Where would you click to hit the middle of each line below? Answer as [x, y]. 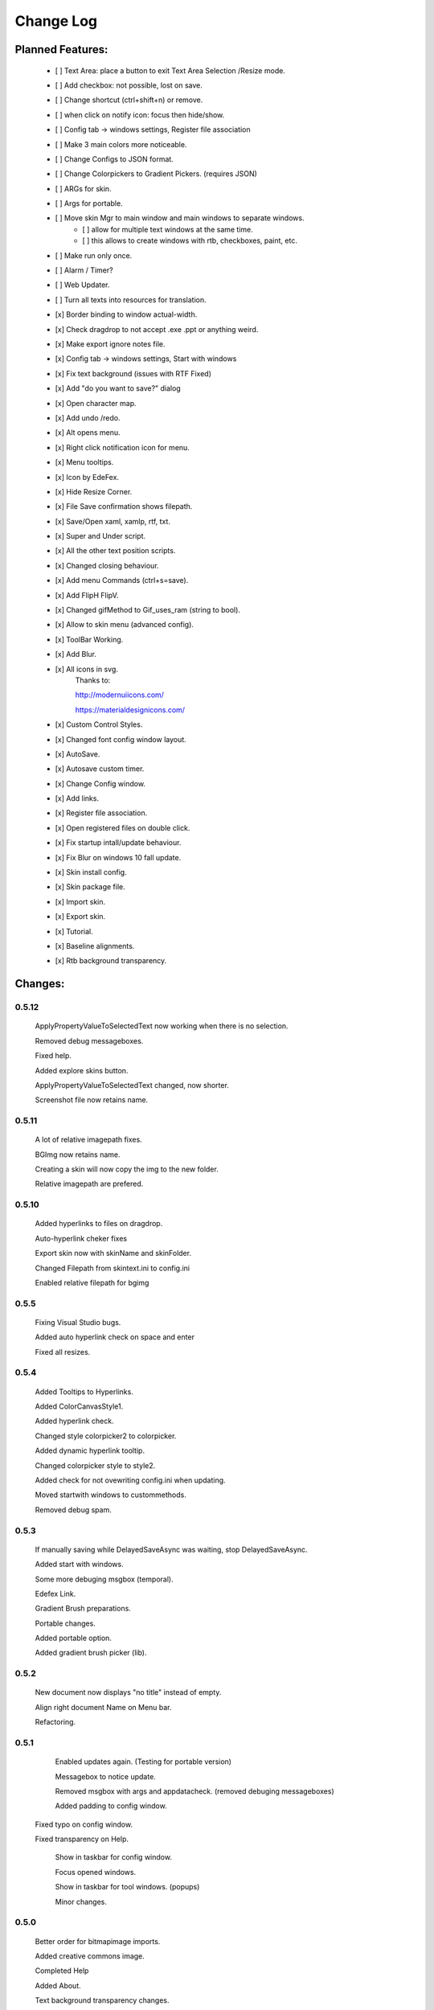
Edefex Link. [55, 1594]
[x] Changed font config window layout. [121, 739]
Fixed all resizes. [63, 1352]
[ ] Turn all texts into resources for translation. [131, 299]
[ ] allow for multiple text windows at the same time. [168, 229]
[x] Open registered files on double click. [123, 827]
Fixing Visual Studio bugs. [78, 1322]
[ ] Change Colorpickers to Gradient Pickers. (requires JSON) [156, 174]
